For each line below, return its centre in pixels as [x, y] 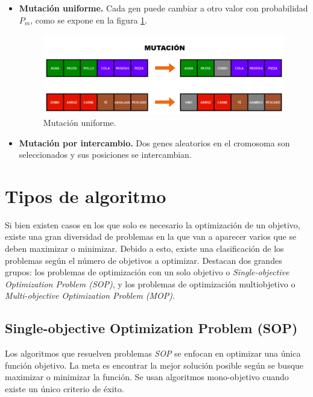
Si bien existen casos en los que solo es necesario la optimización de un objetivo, [153, 224]
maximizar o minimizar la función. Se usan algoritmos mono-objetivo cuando [147, 377]
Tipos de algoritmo [86, 195]
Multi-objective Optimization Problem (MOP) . [90, 295]
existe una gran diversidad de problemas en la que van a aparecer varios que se [151, 236]
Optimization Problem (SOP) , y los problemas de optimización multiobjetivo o [150, 283]
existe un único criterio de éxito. [65, 388]
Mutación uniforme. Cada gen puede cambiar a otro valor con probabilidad [163, 8]
